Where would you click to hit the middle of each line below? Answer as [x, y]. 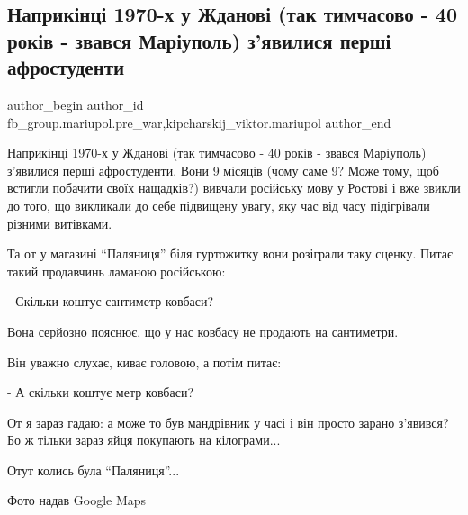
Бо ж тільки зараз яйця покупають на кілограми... [144, 440]
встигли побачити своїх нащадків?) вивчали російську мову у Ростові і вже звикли [234, 188]
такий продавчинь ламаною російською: [117, 271]
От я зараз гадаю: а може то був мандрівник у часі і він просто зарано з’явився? [228, 422]
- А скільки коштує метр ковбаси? [100, 392]
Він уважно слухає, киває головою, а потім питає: [144, 361]
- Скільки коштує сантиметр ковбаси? [111, 301]
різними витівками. [60, 223]
